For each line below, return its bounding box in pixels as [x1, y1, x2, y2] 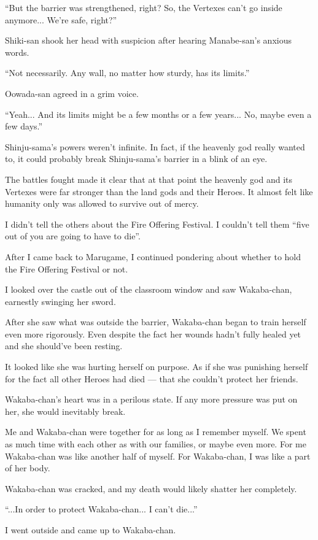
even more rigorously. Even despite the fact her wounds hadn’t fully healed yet [5, 327, 301, 340]
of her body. [5, 461, 50, 474]
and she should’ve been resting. [5, 339, 123, 352]
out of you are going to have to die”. [5, 229, 141, 242]
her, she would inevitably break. [5, 404, 126, 417]
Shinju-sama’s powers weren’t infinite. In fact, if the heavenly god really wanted [5, 140, 305, 153]
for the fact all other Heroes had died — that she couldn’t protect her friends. [5, 372, 298, 385]
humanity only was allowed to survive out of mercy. [5, 197, 199, 210]
